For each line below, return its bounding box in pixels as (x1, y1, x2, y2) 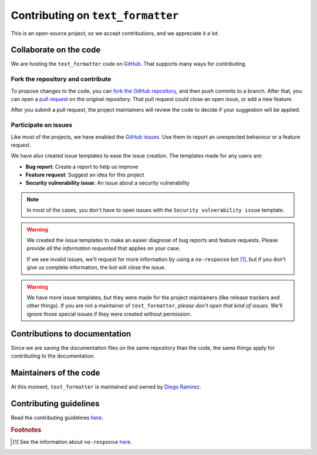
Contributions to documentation (11, 329, 131, 339)
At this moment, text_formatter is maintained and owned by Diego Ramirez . (11, 383, 201, 390)
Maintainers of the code (11, 367, 100, 377)
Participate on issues (11, 121, 73, 129)
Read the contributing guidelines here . (11, 414, 104, 421)
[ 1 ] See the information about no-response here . (12, 438, 132, 445)
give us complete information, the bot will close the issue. (26, 264, 166, 271)
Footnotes (11, 426, 42, 434)
